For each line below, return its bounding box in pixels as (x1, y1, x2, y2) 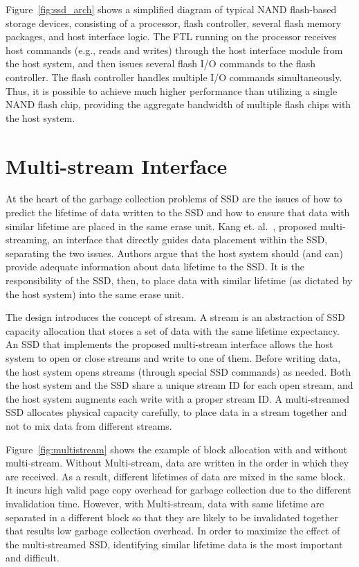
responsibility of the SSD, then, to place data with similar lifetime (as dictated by (6, 273, 353, 288)
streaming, (6, 232, 50, 247)
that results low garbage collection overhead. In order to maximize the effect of (6, 523, 340, 538)
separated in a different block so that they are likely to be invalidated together (6, 509, 338, 524)
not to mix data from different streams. (6, 418, 172, 433)
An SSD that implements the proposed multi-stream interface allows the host (6, 337, 333, 351)
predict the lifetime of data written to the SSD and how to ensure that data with (6, 205, 350, 220)
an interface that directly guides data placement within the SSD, (53, 232, 328, 247)
